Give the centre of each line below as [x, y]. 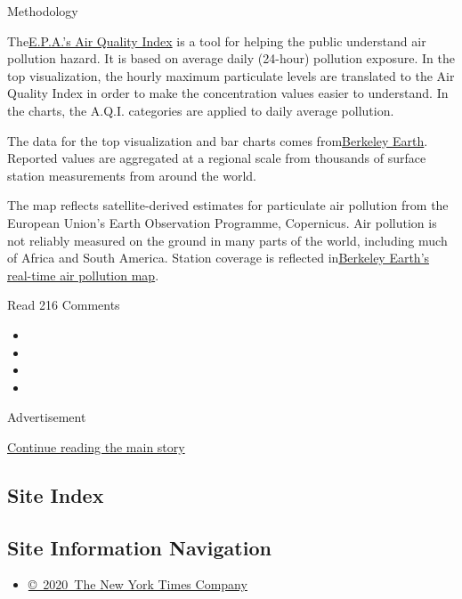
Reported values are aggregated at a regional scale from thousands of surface [217, 158]
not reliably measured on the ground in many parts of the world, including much [227, 240]
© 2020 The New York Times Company [138, 584]
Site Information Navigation [139, 547]
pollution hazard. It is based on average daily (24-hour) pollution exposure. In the [231, 58]
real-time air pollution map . [83, 275]
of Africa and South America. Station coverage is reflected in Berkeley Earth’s [219, 258]
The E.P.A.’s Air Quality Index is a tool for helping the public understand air [217, 40]
